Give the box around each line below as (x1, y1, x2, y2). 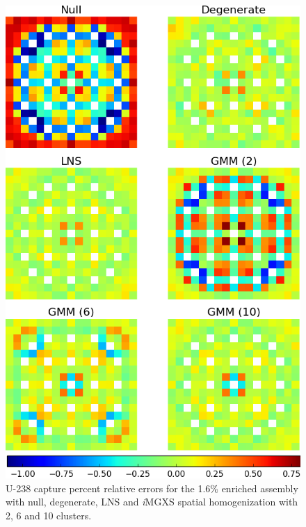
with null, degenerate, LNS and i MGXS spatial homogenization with (6, 494, 298, 509)
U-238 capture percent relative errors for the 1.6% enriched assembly (6, 480, 298, 495)
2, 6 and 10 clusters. (6, 508, 92, 522)
